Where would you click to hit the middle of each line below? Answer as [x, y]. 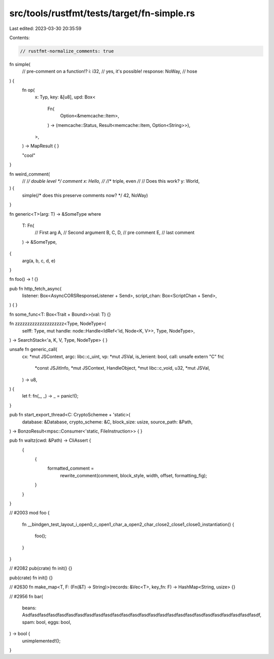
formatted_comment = [71, 468]
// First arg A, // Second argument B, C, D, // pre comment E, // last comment [115, 233]
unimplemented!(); [41, 641]
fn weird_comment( [30, 174]
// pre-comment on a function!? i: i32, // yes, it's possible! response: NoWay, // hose [110, 72]
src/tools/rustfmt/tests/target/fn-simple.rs [102, 13]
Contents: [20, 38]
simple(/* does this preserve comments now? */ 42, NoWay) [85, 195]
